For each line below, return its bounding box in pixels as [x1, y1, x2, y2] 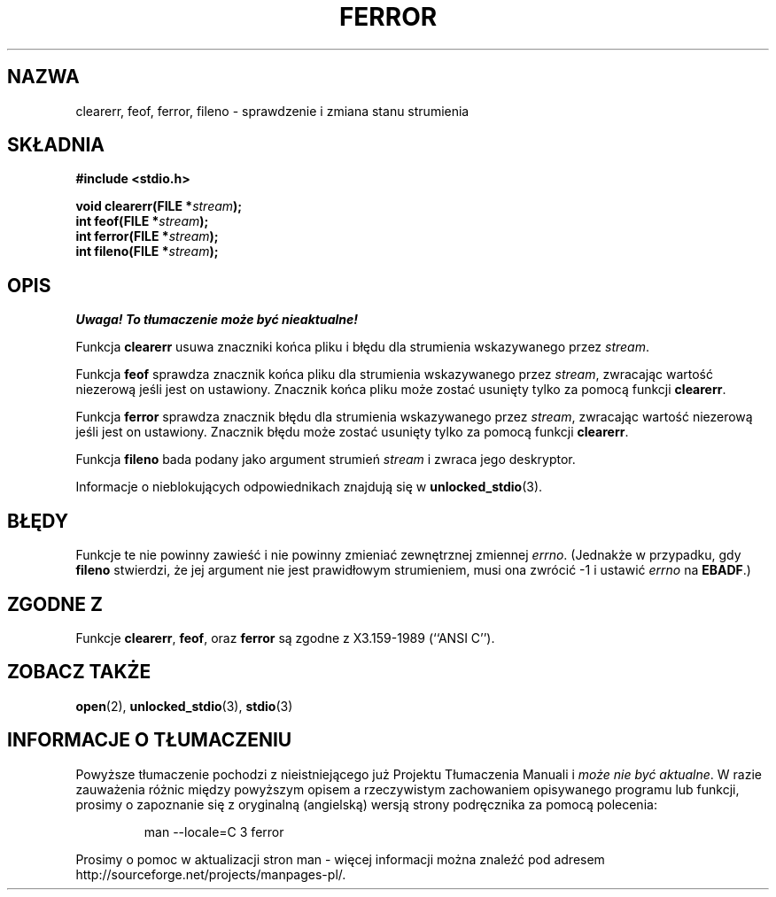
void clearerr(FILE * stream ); [75, 198, 243, 214]
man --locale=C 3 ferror [144, 824, 284, 839]
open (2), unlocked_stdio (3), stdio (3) [75, 698, 293, 714]
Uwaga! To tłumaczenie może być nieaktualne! [75, 312, 359, 328]
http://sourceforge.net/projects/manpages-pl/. [75, 866, 346, 882]
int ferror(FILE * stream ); [75, 228, 219, 244]
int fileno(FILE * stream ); [75, 244, 219, 259]
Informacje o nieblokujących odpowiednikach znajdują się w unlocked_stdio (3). [75, 479, 543, 495]
